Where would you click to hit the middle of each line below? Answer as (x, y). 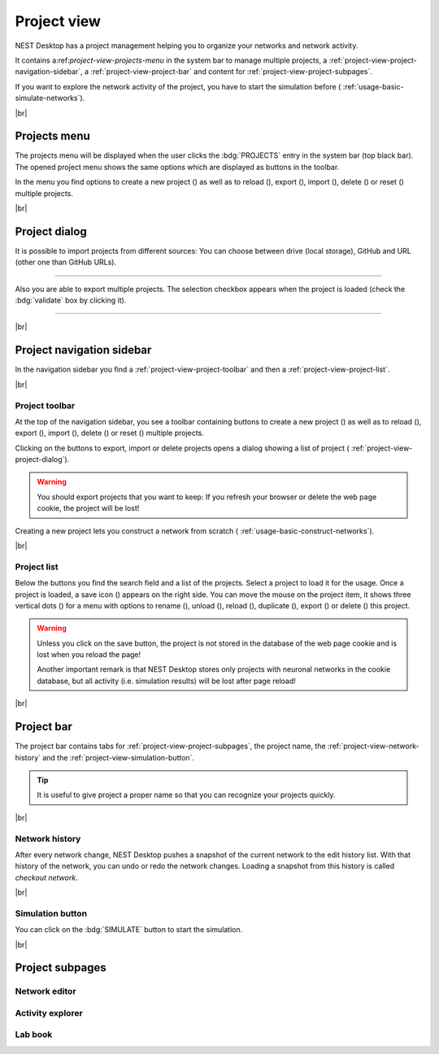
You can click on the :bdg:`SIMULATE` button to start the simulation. (129, 930)
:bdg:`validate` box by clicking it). (71, 300)
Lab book (34, 1034)
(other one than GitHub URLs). (66, 262)
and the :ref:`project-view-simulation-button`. (118, 757)
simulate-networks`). (50, 98)
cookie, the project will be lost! (88, 508)
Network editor (46, 991)
